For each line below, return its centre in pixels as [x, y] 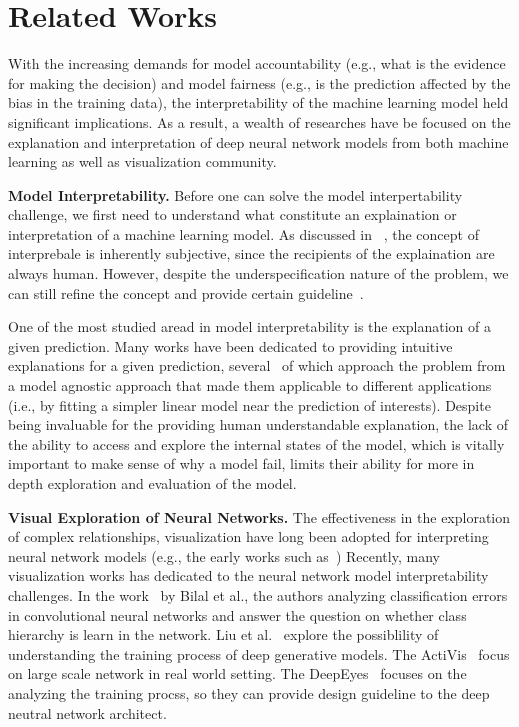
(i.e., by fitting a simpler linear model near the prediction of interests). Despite [249, 404]
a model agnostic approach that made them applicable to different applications [250, 385]
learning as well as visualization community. [142, 161]
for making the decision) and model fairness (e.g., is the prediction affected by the [259, 82]
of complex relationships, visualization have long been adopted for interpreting [248, 536]
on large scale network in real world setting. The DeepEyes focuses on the [237, 673]
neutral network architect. [87, 712]
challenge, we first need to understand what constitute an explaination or [232, 214]
